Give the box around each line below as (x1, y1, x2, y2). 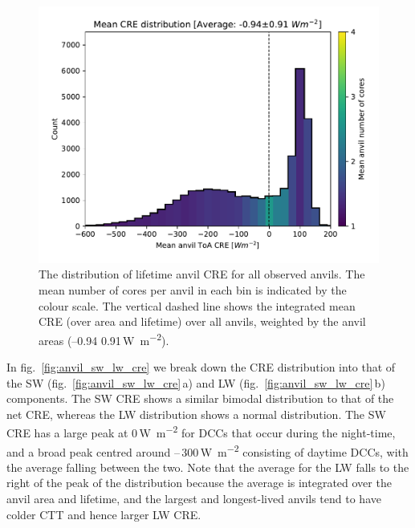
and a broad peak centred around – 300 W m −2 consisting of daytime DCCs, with (6, 441, 409, 460)
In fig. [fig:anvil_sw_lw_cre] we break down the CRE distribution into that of (6, 358, 396, 375)
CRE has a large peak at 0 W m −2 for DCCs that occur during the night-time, (6, 422, 396, 441)
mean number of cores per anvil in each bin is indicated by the (39, 281, 347, 298)
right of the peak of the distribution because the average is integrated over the (6, 474, 392, 491)
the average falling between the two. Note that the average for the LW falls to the (6, 458, 409, 475)
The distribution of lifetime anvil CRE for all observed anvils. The (39, 266, 365, 282)
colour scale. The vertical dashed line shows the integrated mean (39, 297, 356, 314)
